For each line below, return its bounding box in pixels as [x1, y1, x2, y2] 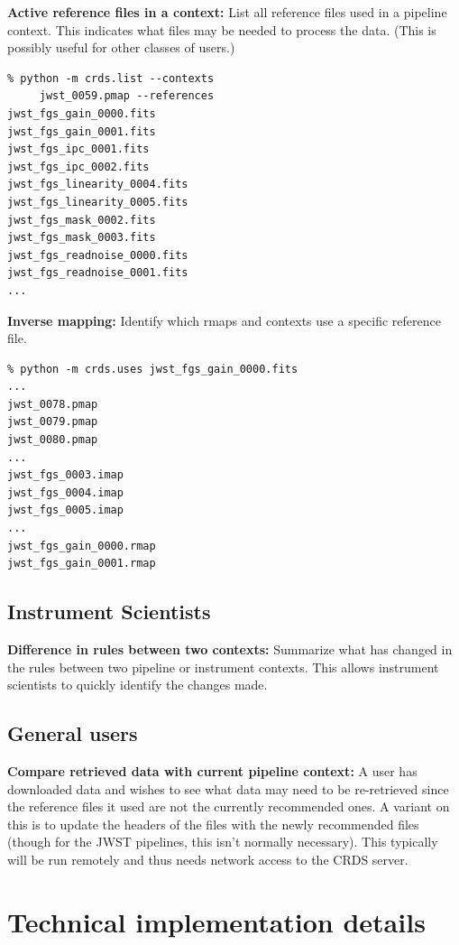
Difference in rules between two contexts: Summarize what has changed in [7, 640, 453, 659]
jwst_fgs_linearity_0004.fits [7, 178, 188, 191]
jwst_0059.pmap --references [39, 89, 215, 103]
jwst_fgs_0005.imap [7, 504, 124, 517]
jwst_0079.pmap [7, 415, 98, 429]
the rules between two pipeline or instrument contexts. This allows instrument [7, 657, 439, 676]
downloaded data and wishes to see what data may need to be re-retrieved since [7, 779, 449, 798]
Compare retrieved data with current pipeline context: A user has [7, 762, 418, 780]
